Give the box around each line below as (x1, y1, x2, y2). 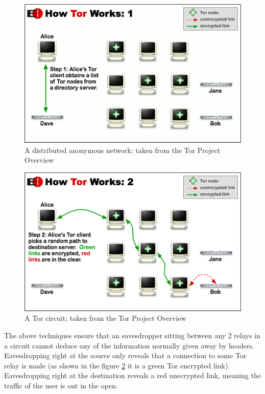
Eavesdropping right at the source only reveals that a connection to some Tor (4, 350, 247, 361)
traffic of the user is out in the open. (4, 380, 118, 390)
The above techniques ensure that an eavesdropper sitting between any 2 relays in (4, 330, 260, 340)
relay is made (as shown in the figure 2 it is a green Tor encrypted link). (4, 360, 230, 370)
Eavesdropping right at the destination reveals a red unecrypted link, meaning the (4, 370, 261, 381)
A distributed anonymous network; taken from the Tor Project (25, 144, 221, 155)
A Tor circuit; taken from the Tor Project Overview (25, 313, 186, 323)
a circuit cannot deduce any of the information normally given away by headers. (4, 340, 254, 351)
